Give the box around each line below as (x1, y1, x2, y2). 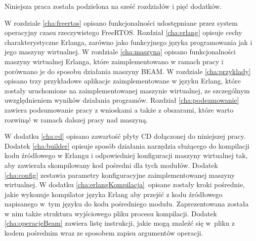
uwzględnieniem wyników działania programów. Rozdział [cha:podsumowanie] (4, 95, 239, 105)
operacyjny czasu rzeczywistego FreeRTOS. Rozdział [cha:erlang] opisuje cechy (4, 27, 242, 38)
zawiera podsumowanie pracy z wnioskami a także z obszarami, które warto (4, 104, 234, 115)
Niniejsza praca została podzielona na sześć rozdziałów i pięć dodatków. (4, 1, 222, 11)
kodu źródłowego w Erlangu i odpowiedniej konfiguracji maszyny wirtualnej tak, (4, 150, 248, 161)
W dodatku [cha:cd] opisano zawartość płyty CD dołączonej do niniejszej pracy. (4, 131, 246, 141)
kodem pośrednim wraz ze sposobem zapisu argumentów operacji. (4, 228, 203, 238)
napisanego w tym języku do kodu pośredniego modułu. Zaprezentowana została (4, 199, 249, 209)
